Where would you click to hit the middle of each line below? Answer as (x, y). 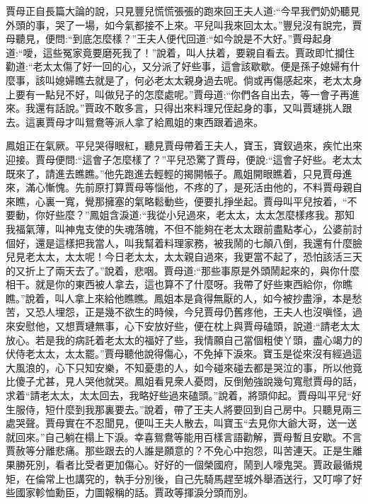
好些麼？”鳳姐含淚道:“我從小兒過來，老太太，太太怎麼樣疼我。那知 (200, 215)
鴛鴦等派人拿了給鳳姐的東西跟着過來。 (174, 121)
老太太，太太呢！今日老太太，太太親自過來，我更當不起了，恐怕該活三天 (194, 257)
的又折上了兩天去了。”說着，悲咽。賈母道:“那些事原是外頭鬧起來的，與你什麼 (183, 270)
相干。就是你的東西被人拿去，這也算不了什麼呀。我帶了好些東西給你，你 (174, 284)
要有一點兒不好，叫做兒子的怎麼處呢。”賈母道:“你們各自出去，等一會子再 (183, 94)
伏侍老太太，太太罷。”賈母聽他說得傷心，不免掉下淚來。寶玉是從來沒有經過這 (184, 354)
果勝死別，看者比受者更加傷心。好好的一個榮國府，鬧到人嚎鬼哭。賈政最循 (179, 464)
